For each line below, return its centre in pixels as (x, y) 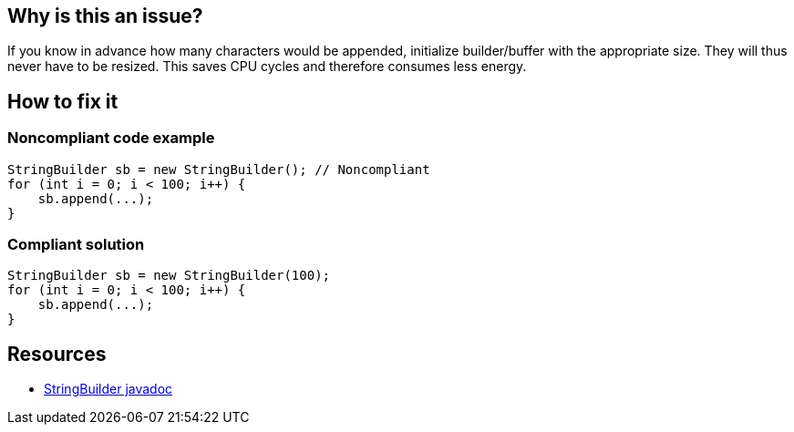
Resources (57, 354)
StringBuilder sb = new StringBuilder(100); (169, 276)
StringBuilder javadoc (108, 389)
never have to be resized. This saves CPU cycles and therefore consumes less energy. (267, 67)
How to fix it (63, 101)
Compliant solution (76, 245)
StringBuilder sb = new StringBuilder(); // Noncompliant (219, 169)
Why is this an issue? (105, 16)
